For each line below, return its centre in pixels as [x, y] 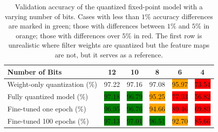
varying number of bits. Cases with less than [72, 16]
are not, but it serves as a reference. [109, 54]
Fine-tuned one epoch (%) [47, 109]
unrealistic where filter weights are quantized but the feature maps [109, 45]
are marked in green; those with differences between [87, 26]
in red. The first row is [168, 35]
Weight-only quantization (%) [53, 84]
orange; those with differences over [68, 35]
